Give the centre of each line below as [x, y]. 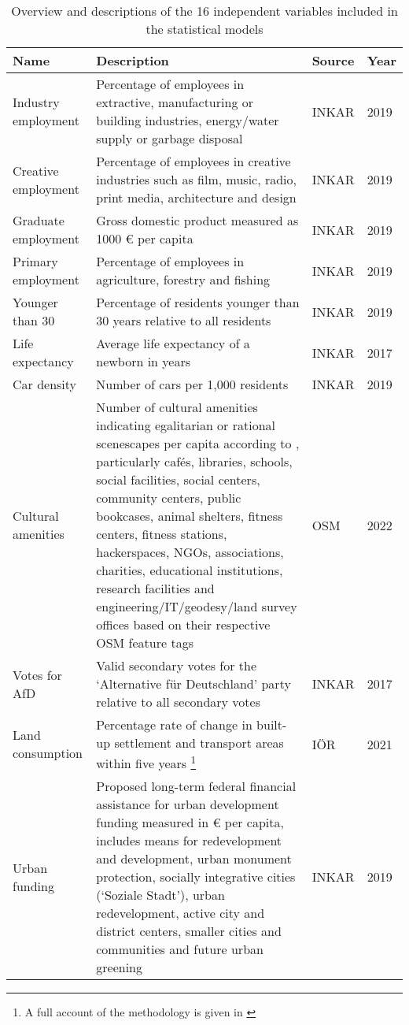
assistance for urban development [188, 804]
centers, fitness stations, [162, 534]
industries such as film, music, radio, [197, 179]
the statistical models [204, 29]
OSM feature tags [145, 642]
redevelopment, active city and [181, 913]
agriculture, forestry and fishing [183, 279]
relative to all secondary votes [178, 702]
